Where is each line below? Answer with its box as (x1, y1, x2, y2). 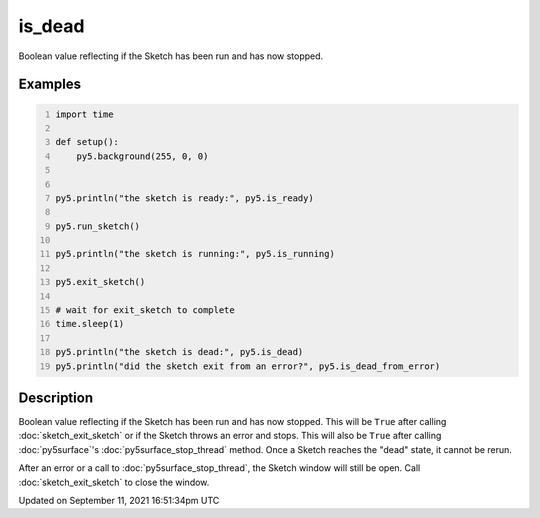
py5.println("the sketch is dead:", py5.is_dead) (55, 346, 304, 358)
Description (18, 389, 94, 406)
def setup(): (55, 136, 120, 148)
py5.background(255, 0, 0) (76, 150, 209, 162)
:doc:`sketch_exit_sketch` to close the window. (18, 476, 210, 488)
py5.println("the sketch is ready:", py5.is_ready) (55, 192, 314, 204)
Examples (18, 76, 82, 93)
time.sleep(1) (55, 318, 125, 330)
